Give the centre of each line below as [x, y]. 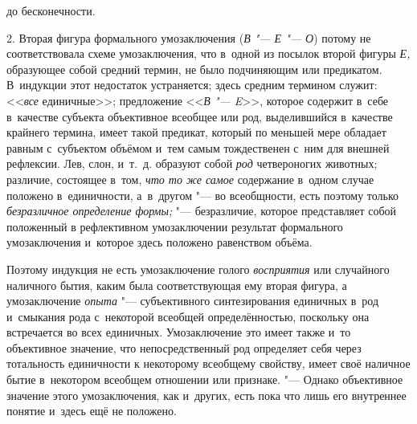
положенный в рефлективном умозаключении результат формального [175, 226]
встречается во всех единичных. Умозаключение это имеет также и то [179, 332]
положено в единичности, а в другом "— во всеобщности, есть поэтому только [203, 195]
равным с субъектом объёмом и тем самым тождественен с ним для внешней [198, 147]
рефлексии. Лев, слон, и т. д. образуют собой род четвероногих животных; [192, 163]
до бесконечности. [51, 10]
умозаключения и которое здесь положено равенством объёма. [159, 242]
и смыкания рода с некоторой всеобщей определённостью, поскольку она [188, 316]
